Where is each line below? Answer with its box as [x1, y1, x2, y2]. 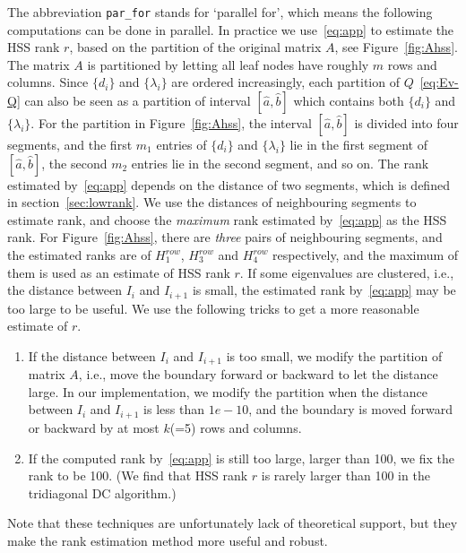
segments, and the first [7, 135, 133, 154]
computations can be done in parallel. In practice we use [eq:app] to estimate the [7, 20, 454, 39]
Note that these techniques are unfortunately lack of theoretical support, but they [7, 514, 458, 532]
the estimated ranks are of [7, 246, 151, 264]
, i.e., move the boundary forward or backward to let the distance [78, 365, 438, 384]
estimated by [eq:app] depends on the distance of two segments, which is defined [7, 175, 450, 194]
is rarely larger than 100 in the [261, 466, 430, 485]
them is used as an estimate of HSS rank [7, 263, 230, 281]
